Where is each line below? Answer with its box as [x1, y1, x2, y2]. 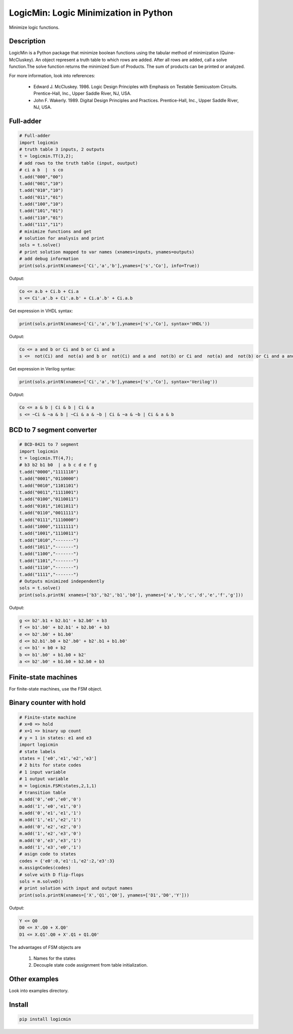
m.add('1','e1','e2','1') [19, 817, 82, 823]
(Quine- [220, 50, 235, 56]
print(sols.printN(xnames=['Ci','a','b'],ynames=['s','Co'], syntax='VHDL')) [19, 321, 210, 326]
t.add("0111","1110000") [19, 517, 79, 522]
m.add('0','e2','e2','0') [19, 824, 82, 829]
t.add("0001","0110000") [19, 476, 79, 481]
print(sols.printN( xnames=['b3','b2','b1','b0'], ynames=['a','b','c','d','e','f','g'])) [19, 592, 244, 598]
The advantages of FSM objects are [9, 944, 82, 950]
